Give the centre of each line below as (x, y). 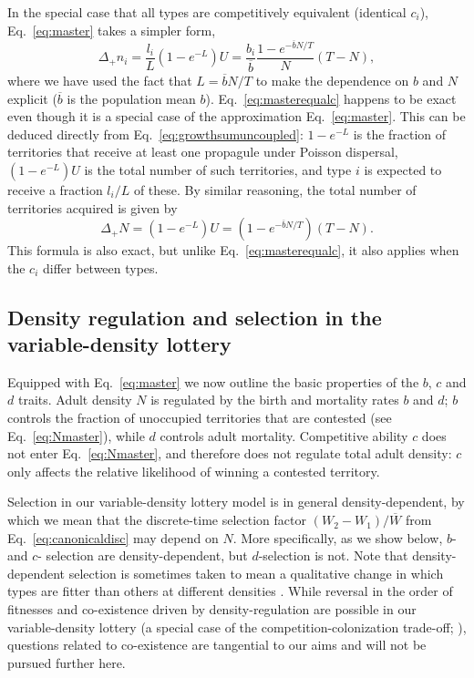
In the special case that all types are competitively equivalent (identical (207, 12)
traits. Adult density (75, 400)
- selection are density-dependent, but (143, 555)
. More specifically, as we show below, (338, 537)
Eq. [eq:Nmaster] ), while (76, 435)
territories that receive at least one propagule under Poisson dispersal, (203, 152)
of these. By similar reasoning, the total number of (275, 189)
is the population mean (131, 98)
